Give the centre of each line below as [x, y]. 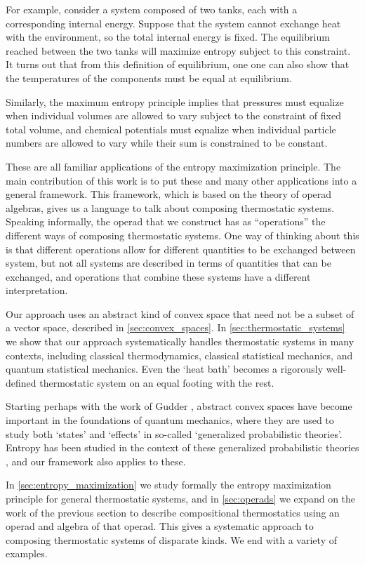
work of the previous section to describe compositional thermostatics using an [173, 512]
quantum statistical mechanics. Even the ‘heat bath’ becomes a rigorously [165, 369]
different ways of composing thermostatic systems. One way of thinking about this [182, 235]
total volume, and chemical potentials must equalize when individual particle [171, 129]
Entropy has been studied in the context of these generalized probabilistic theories [182, 447]
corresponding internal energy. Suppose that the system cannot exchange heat [173, 23]
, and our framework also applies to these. [96, 461]
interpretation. [37, 290]
